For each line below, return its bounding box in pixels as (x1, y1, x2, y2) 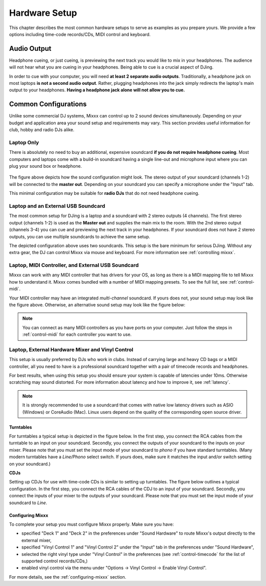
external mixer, (21, 537, 52, 543)
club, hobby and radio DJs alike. (9, 127, 75, 133)
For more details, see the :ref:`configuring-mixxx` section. (9, 574, 127, 580)
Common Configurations (9, 100, 87, 109)
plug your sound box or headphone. (9, 163, 82, 169)
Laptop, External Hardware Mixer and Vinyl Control (9, 346, 133, 353)
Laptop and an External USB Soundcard (9, 202, 105, 209)
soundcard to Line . (9, 500, 47, 506)
